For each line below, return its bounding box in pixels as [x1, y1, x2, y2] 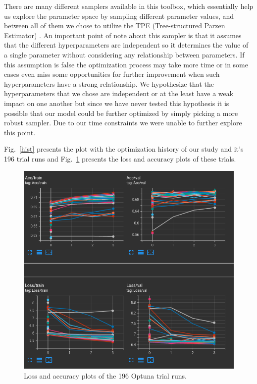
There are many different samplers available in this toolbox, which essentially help [4, 1, 254, 11]
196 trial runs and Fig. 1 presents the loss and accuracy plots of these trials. [4, 153, 236, 164]
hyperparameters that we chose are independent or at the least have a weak [4, 88, 234, 99]
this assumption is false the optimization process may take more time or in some [4, 59, 248, 69]
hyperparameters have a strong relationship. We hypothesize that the [4, 78, 214, 89]
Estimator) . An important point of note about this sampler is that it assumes [4, 30, 242, 40]
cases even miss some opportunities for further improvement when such [4, 69, 220, 79]
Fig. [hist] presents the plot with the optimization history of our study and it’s [4, 144, 244, 154]
